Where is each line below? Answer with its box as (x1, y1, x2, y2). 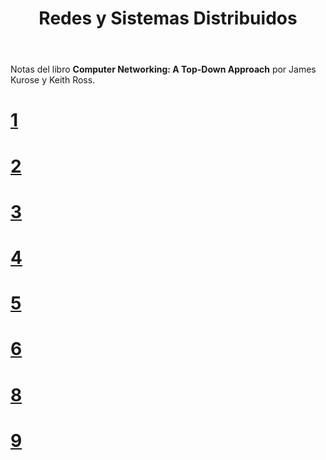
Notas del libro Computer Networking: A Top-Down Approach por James (10, 63, 317, 76)
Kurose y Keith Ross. (10, 74, 96, 86)
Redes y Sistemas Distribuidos (38, 7, 298, 30)
